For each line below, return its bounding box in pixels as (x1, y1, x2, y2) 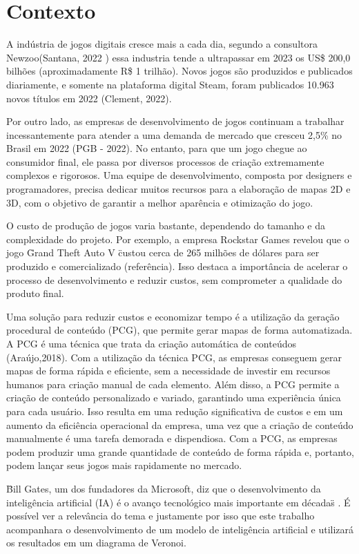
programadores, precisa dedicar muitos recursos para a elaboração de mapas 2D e (6, 182, 351, 196)
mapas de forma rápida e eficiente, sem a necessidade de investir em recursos (6, 363, 331, 378)
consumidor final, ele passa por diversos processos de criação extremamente (6, 154, 324, 169)
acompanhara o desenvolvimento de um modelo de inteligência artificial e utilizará (6, 522, 354, 536)
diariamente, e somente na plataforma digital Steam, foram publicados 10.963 (6, 77, 334, 91)
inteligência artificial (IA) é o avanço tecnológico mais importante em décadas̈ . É (6, 495, 351, 509)
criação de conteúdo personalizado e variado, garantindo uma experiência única (6, 390, 341, 405)
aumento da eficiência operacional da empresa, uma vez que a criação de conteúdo (6, 417, 353, 432)
